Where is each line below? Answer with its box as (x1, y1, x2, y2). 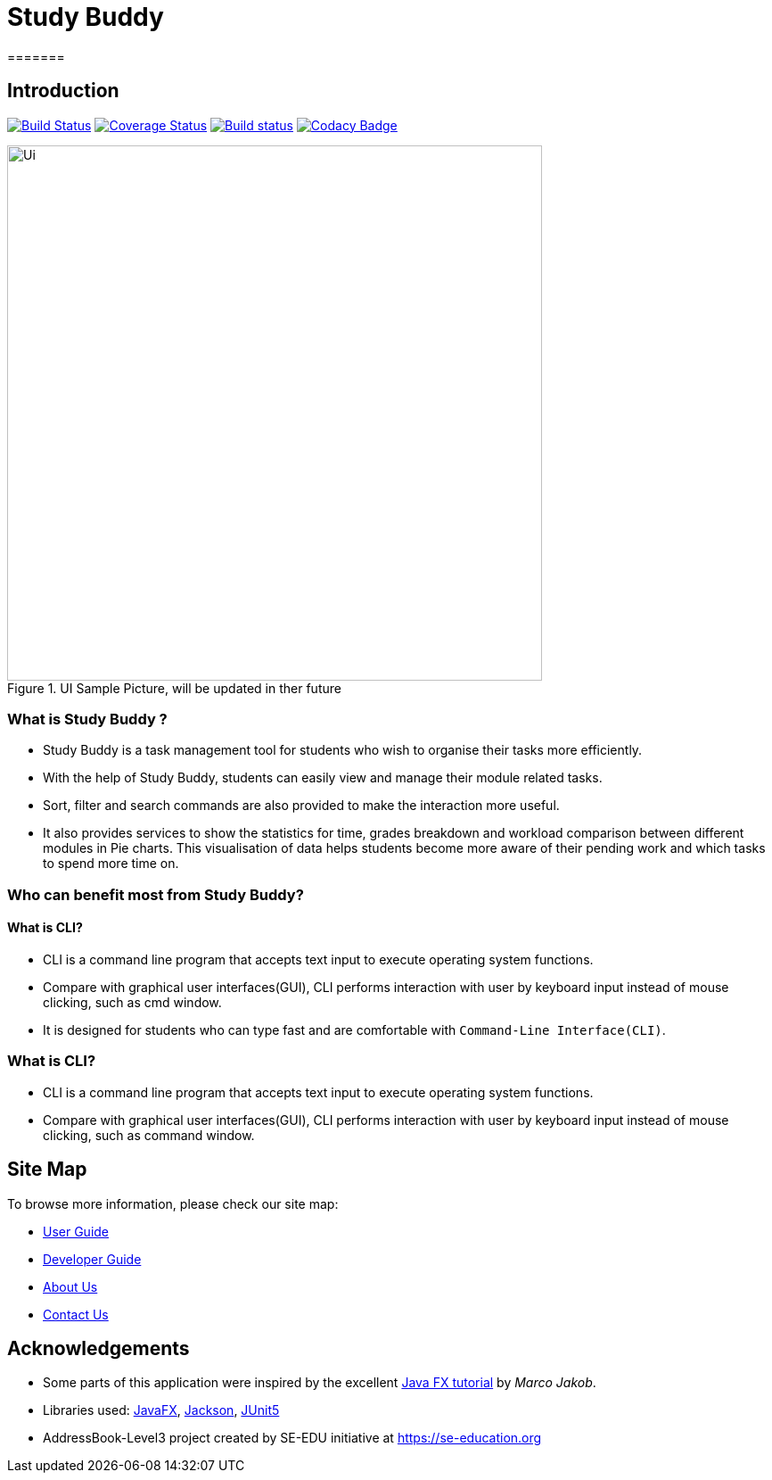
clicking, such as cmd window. (43, 994, 222, 1010)
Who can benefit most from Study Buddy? (7, 885, 304, 904)
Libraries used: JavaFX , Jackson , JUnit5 (43, 1402, 280, 1418)
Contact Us (43, 1306, 109, 1322)
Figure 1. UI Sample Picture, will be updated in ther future (7, 680, 341, 696)
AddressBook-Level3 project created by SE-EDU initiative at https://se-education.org (43, 1430, 542, 1446)
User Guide (43, 1223, 110, 1239)
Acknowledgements (7, 1336, 190, 1360)
